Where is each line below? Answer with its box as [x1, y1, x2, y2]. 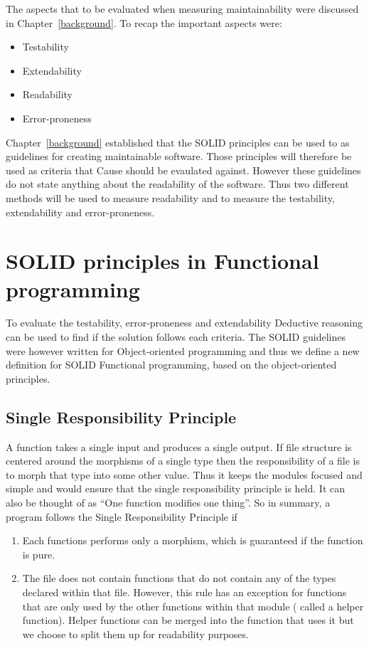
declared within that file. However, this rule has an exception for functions [22, 584, 347, 599]
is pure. [22, 546, 55, 561]
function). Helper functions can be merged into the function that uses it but [22, 613, 354, 628]
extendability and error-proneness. [6, 204, 155, 219]
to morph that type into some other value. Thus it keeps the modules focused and [6, 467, 363, 482]
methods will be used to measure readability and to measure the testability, [6, 190, 335, 205]
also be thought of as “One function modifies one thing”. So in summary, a [6, 494, 331, 509]
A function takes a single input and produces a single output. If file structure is [6, 439, 352, 454]
